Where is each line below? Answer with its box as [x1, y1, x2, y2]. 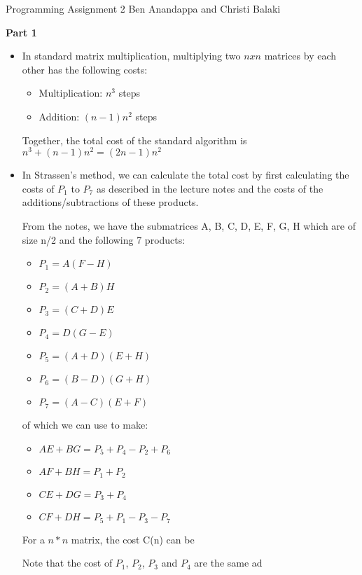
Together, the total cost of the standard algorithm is [22, 132, 247, 147]
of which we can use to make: [22, 417, 148, 432]
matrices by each [264, 48, 337, 63]
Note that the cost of [22, 555, 113, 570]
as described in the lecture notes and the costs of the [96, 181, 323, 195]
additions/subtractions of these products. [22, 195, 199, 209]
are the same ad [194, 555, 263, 570]
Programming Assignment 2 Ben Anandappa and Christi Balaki [6, 1, 281, 15]
